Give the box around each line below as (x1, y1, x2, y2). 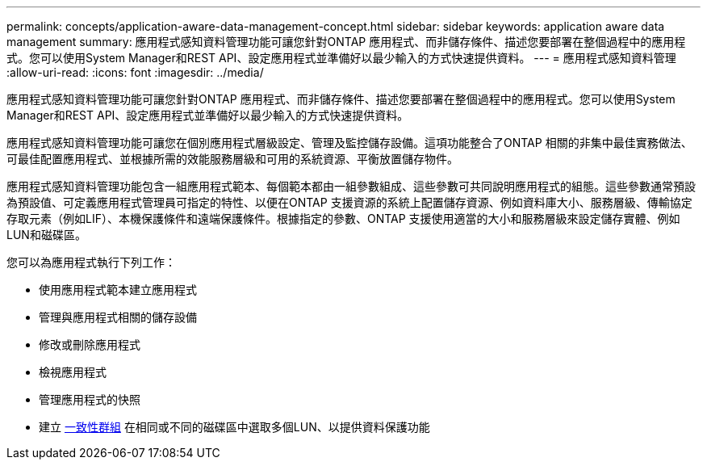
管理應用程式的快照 (39, 393, 140, 406)
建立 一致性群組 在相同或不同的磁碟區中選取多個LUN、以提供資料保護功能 (39, 420, 430, 434)
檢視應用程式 (39, 365, 107, 379)
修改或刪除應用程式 (39, 338, 140, 351)
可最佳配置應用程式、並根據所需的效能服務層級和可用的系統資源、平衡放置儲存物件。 (6, 152, 458, 166)
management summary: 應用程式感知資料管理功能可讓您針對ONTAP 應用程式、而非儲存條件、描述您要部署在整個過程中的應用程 (6, 35, 686, 48)
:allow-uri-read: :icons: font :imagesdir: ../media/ (6, 65, 264, 79)
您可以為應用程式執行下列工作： (6, 255, 176, 269)
